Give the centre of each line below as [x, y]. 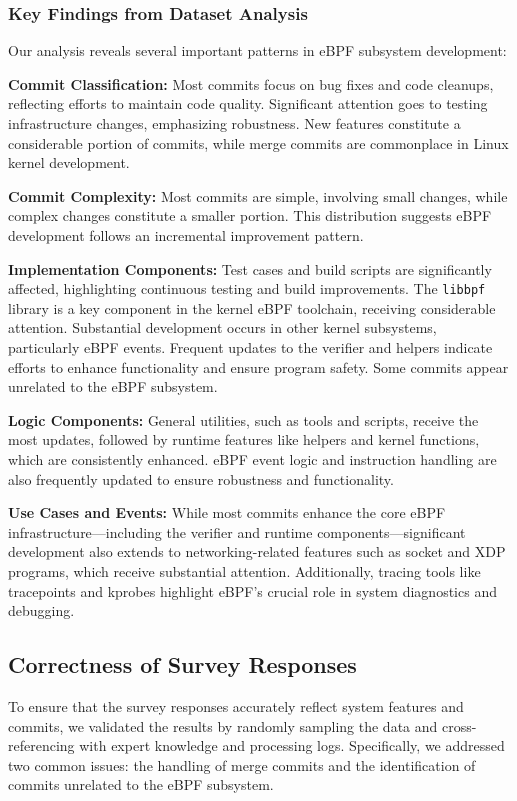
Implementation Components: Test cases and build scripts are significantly [250, 268]
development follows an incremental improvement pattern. [186, 234]
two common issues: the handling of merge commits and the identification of [242, 764]
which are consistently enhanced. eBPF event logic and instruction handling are [252, 458]
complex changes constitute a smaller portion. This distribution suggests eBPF [250, 215]
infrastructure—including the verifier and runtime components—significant [237, 531]
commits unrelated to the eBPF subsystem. [141, 784]
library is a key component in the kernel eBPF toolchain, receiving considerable [252, 307]
